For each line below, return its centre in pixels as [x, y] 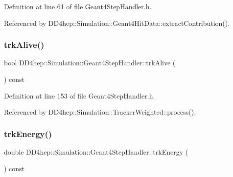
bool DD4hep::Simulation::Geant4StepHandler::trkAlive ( [90, 63]
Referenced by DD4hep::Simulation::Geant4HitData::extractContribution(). [117, 23]
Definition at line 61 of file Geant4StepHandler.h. [78, 6]
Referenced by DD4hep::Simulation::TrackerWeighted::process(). [100, 112]
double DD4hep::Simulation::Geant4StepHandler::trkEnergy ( [96, 152]
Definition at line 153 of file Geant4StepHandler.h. [80, 95]
